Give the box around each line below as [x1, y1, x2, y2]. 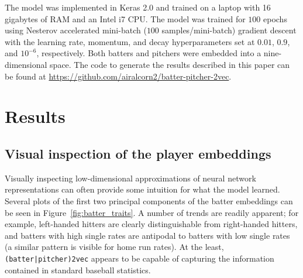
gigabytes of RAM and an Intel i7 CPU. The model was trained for [5, 12, 246, 25]
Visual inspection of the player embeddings [5, 144, 271, 162]
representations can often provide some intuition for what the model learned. [5, 183, 280, 195]
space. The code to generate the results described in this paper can [50, 58, 290, 70]
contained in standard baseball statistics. [5, 263, 151, 276]
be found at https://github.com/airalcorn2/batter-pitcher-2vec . [5, 70, 232, 82]
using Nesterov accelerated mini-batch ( [5, 24, 147, 36]
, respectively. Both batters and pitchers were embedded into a [36, 47, 261, 59]
